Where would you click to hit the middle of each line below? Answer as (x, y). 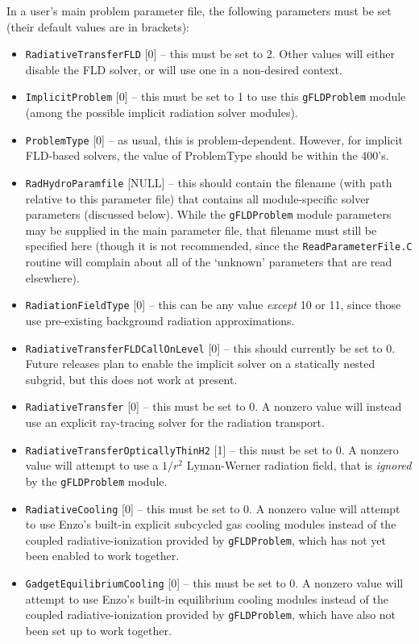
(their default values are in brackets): (98, 26)
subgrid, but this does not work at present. (131, 379)
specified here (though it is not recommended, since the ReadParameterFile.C (219, 246)
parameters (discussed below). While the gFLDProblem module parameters (208, 214)
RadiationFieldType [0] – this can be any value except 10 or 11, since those (213, 305)
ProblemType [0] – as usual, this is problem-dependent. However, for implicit (214, 139)
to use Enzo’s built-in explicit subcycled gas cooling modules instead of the (211, 524)
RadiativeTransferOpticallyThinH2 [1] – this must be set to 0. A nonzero (212, 449)
